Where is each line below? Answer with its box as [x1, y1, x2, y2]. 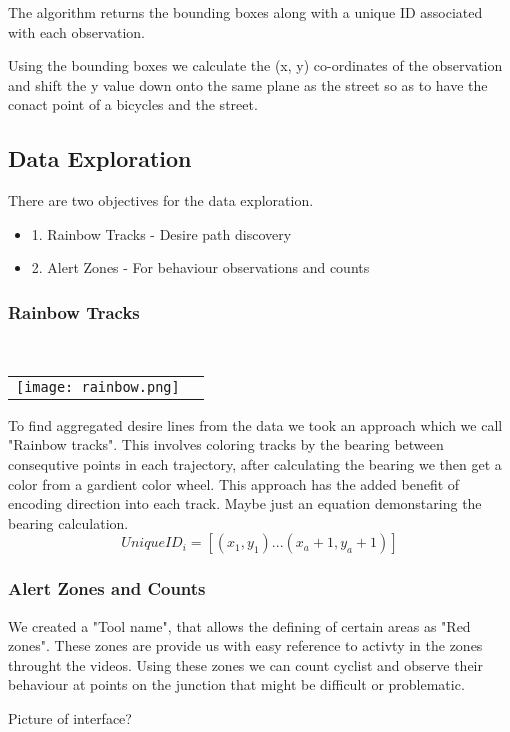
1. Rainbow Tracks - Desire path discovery [31, 223, 292, 244]
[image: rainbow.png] [16, 378, 180, 395]
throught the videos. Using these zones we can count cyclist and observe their [8, 654, 483, 675]
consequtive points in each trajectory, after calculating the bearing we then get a [8, 453, 502, 474]
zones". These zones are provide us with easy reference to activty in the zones [8, 635, 483, 656]
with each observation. [8, 21, 146, 42]
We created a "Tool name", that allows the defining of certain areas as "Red [8, 615, 471, 636]
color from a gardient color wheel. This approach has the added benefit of [8, 473, 460, 494]
